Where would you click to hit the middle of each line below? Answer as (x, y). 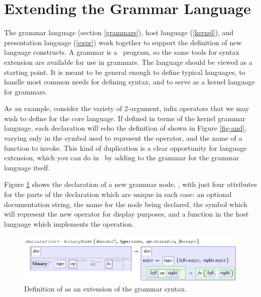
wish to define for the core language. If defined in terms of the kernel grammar (125, 118)
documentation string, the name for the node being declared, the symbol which (126, 204)
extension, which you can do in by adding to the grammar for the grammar (122, 158)
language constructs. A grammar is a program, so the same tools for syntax (122, 52)
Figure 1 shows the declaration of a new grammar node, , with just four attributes (130, 184)
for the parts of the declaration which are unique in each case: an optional (118, 194)
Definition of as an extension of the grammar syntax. (105, 288)
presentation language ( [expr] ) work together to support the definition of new (123, 42)
